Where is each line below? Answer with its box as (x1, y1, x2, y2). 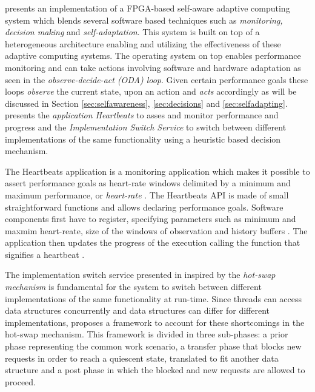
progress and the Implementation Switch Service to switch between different (5, 120, 287, 133)
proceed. (5, 375, 36, 388)
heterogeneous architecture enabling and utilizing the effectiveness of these (5, 37, 281, 50)
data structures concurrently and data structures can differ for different (5, 304, 270, 317)
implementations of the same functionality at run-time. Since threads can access (5, 292, 302, 305)
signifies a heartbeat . (5, 248, 85, 260)
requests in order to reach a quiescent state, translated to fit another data (5, 351, 279, 364)
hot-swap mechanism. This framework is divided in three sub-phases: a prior (5, 328, 288, 340)
